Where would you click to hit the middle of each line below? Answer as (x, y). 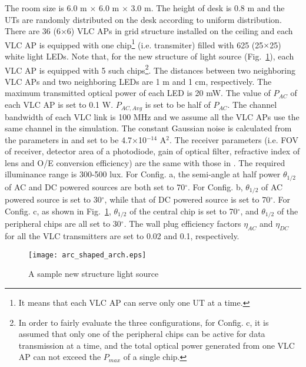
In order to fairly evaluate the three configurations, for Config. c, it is (144, 322)
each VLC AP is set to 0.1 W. (59, 105)
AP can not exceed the (60, 357)
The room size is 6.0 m (46, 8)
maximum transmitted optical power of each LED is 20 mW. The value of (138, 93)
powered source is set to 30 (53, 199)
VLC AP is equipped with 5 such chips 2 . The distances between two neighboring (150, 69)
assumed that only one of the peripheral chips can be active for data (142, 334)
